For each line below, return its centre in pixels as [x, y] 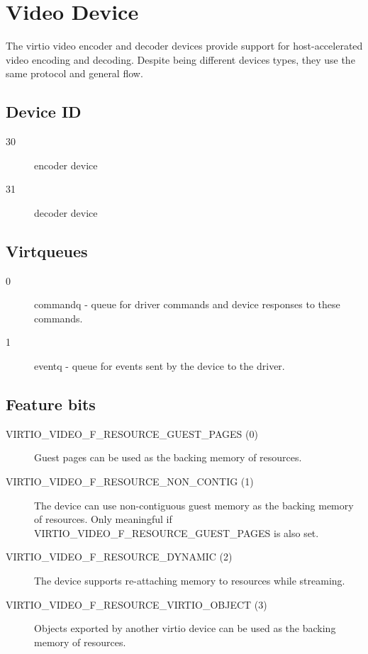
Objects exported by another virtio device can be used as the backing [185, 628]
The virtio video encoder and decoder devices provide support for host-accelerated [184, 46]
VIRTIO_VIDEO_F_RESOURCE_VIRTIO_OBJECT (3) [136, 604]
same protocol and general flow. [74, 73]
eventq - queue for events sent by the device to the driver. [160, 366]
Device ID [44, 112]
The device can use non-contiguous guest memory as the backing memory [194, 505]
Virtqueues [47, 250]
